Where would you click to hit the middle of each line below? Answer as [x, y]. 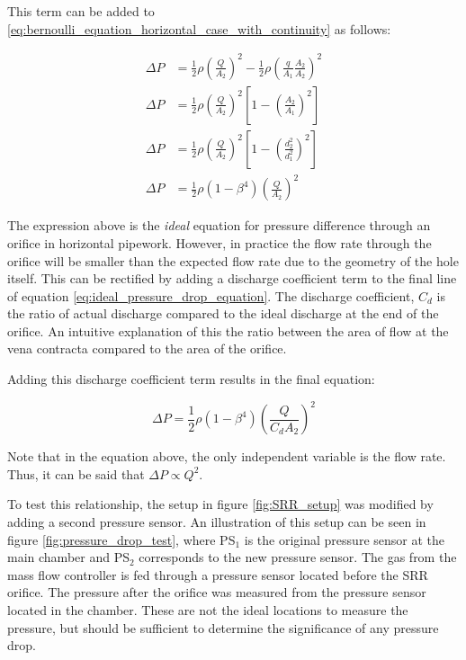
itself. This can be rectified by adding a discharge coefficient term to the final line [232, 278]
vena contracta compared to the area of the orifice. [147, 348]
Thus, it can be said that [76, 473]
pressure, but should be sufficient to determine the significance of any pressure [223, 627]
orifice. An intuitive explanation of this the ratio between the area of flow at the [228, 330]
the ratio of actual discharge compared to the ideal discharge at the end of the [223, 313]
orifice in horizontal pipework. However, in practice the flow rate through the [220, 242]
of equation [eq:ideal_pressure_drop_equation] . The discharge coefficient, [211, 295]
